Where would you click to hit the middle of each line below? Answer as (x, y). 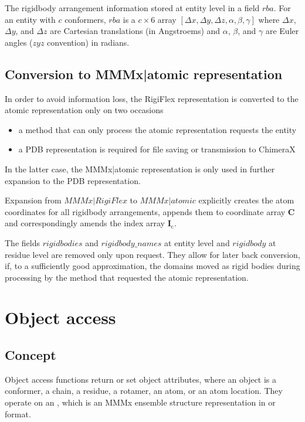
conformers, (85, 19)
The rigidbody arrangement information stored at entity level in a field (132, 8)
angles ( (19, 42)
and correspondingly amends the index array (85, 223)
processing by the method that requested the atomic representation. (127, 277)
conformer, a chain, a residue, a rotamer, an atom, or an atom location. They (144, 391)
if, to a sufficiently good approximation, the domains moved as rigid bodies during (152, 266)
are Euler (282, 31)
